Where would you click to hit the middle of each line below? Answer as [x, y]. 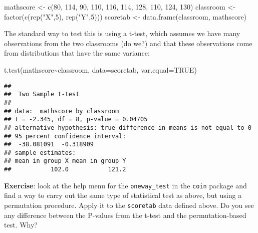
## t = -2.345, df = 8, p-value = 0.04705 [76, 120]
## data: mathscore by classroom [62, 111]
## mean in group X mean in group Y [65, 161]
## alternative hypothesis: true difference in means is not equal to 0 [128, 128]
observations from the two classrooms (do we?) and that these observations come [128, 43]
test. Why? [21, 225]
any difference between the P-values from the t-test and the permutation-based [125, 215]
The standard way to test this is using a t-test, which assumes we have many [122, 33]
